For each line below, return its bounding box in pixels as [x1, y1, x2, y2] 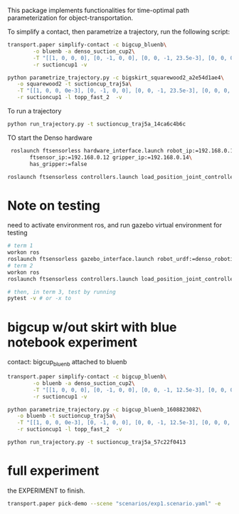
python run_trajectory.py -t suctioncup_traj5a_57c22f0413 [7, 438, 186, 446]
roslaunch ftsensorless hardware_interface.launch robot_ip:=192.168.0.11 [10, 147, 237, 154]
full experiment [7, 463, 100, 479]
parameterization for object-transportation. [7, 14, 134, 22]
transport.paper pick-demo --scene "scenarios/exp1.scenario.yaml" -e [7, 500, 221, 507]
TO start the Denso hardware [7, 133, 92, 142]
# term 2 [7, 262, 33, 269]
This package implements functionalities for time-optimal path [7, 6, 190, 14]
